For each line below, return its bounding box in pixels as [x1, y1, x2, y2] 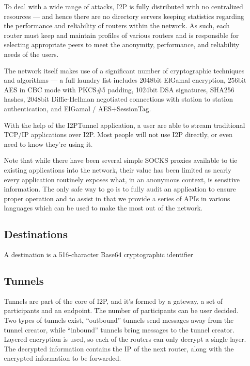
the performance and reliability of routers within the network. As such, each [4, 20, 230, 31]
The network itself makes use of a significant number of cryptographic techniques [4, 65, 245, 75]
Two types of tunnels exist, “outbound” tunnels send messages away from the [4, 315, 234, 325]
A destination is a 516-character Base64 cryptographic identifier [4, 249, 193, 260]
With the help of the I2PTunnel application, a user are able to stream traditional [4, 120, 245, 130]
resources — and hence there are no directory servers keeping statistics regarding [4, 11, 244, 21]
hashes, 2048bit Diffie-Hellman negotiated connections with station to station [4, 94, 233, 104]
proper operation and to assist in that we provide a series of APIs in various [4, 193, 230, 203]
